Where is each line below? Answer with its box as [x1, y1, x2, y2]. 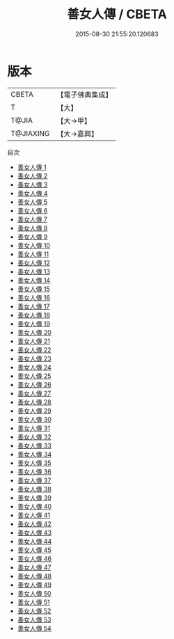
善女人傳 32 [17, 432, 52, 441]
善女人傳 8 [17, 223, 48, 232]
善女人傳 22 [17, 345, 52, 354]
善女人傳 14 [17, 276, 51, 284]
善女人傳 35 [17, 459, 52, 467]
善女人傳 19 [17, 319, 51, 328]
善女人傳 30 [17, 415, 52, 423]
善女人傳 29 [17, 407, 52, 415]
